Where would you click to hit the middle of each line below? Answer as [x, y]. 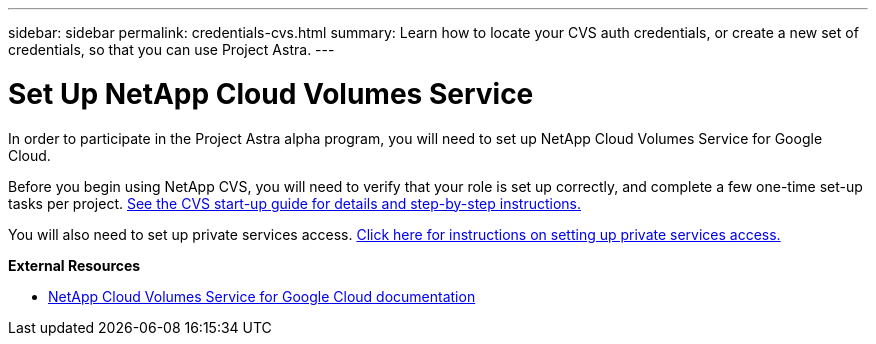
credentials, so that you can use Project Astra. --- [171, 49]
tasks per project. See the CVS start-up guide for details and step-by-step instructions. [294, 203]
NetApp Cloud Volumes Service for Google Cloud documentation [262, 296]
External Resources [74, 265]
